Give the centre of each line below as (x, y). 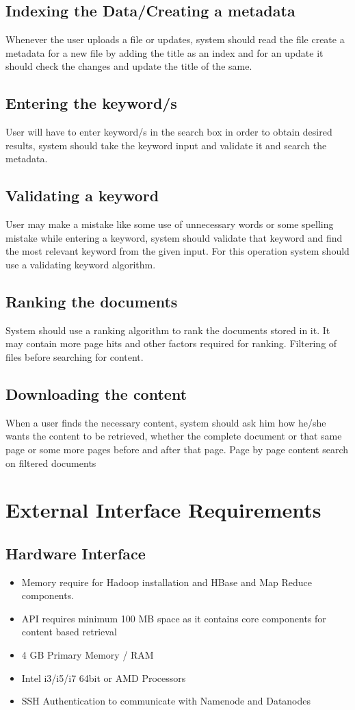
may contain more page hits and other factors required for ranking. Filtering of (171, 343)
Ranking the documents (92, 301)
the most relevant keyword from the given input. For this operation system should (177, 251)
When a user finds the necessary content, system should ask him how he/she (166, 422)
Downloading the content (96, 393)
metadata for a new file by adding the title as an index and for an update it (165, 52)
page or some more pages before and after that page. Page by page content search (177, 449)
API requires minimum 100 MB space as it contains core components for (174, 618)
